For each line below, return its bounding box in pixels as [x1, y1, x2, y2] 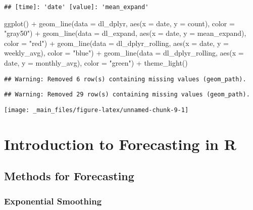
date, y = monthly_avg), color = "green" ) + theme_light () [4, 58, 188, 68]
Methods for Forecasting [4, 168, 134, 184]
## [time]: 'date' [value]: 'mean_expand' [4, 4, 149, 11]
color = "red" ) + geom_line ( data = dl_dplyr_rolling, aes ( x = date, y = [4, 37, 229, 48]
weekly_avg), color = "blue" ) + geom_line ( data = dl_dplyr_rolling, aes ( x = [4, 47, 244, 58]
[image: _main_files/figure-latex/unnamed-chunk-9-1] [4, 106, 189, 114]
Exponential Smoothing [4, 194, 102, 207]
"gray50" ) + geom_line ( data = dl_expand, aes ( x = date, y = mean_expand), [4, 28, 246, 38]
